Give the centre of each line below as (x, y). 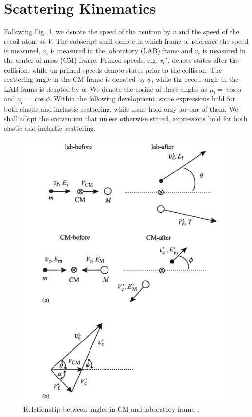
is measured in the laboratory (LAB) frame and (121, 50)
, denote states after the (203, 60)
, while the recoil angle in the (195, 79)
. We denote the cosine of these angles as (147, 88)
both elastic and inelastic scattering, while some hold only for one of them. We (121, 109)
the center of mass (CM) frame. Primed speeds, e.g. (81, 60)
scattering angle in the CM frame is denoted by (75, 79)
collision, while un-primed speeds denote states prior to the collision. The (113, 69)
